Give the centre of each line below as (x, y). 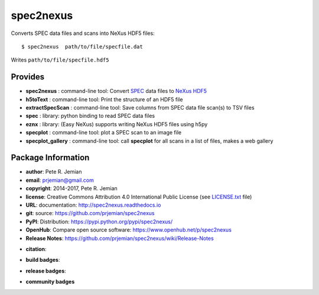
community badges (50, 282)
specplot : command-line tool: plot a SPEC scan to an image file (104, 133)
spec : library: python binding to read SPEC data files (90, 116)
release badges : (46, 271)
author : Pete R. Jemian (54, 172)
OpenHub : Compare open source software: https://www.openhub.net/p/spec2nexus (128, 230)
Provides (27, 77)
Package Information (50, 158)
